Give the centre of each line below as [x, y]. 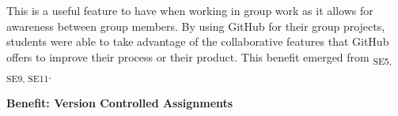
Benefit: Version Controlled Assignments [120, 103]
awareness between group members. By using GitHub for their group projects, [196, 26]
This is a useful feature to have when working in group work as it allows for [190, 10]
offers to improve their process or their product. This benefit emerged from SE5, [199, 58]
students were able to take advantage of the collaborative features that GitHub [198, 41]
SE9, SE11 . [29, 75]
